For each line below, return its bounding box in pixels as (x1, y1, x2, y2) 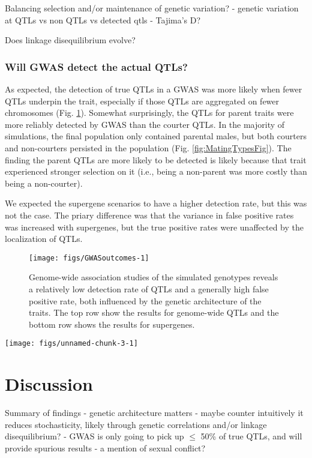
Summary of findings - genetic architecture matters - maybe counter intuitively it (5, 406, 304, 419)
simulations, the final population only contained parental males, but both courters (5, 130, 307, 142)
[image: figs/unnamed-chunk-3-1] (5, 339, 138, 348)
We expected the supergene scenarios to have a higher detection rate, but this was (5, 197, 307, 209)
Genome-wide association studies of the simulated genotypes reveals (29, 271, 278, 283)
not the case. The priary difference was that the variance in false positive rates (5, 208, 294, 221)
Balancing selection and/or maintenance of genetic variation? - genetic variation (5, 2, 299, 14)
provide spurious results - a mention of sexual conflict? (5, 441, 206, 454)
